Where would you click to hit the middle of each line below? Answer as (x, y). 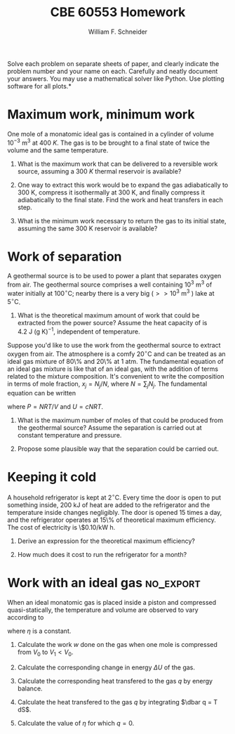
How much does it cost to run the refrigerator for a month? (102, 555)
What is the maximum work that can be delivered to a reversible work (117, 164)
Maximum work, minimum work (101, 115)
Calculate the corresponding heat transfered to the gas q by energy (115, 681)
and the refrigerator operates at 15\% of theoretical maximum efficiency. (112, 520)
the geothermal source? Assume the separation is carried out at (109, 427)
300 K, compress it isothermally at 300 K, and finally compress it (111, 192)
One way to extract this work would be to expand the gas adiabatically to (123, 185)
